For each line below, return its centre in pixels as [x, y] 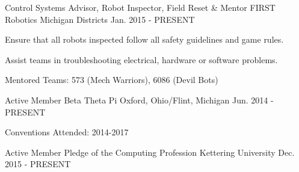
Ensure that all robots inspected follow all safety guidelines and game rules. [144, 39]
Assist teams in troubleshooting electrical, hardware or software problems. [141, 59]
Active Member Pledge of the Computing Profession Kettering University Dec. [150, 152]
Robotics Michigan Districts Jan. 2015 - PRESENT [100, 19]
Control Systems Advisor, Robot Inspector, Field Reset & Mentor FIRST [140, 7]
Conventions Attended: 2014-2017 [67, 132]
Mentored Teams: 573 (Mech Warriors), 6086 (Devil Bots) [112, 80]
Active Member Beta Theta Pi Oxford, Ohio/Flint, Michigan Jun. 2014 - [139, 100]
